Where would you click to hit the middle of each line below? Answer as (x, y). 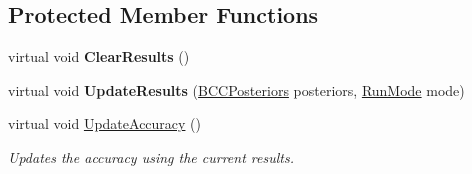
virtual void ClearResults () (99, 56)
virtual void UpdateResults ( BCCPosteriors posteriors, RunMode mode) (236, 89)
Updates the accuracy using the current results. (151, 156)
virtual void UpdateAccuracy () (105, 123)
